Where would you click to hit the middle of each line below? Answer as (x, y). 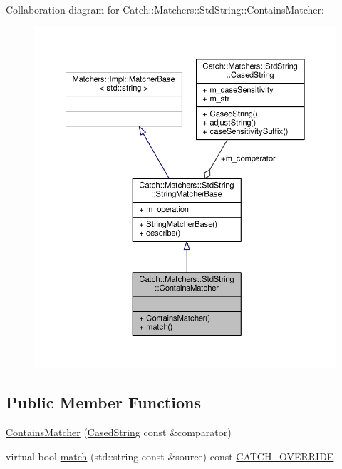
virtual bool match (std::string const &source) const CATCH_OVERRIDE (170, 456)
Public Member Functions (103, 402)
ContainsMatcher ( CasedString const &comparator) (119, 432)
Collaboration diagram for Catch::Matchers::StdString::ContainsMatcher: (165, 9)
